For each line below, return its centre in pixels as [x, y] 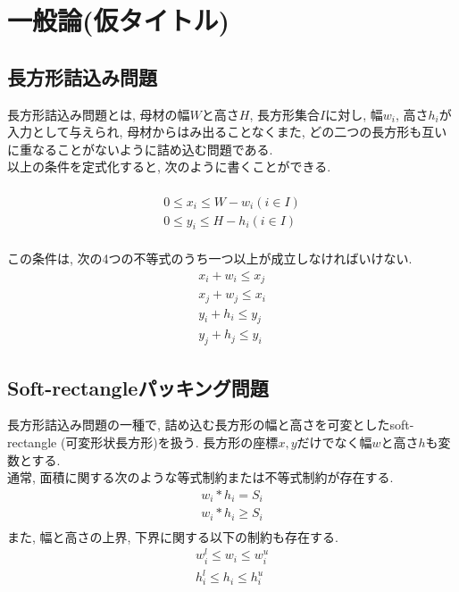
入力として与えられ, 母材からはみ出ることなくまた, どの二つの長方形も [215, 132]
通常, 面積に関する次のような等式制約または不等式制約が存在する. [200, 477]
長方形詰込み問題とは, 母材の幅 [99, 114]
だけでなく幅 [334, 442]
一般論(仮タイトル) [119, 20]
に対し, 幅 [354, 114]
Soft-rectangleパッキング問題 [138, 387]
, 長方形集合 [284, 114]
